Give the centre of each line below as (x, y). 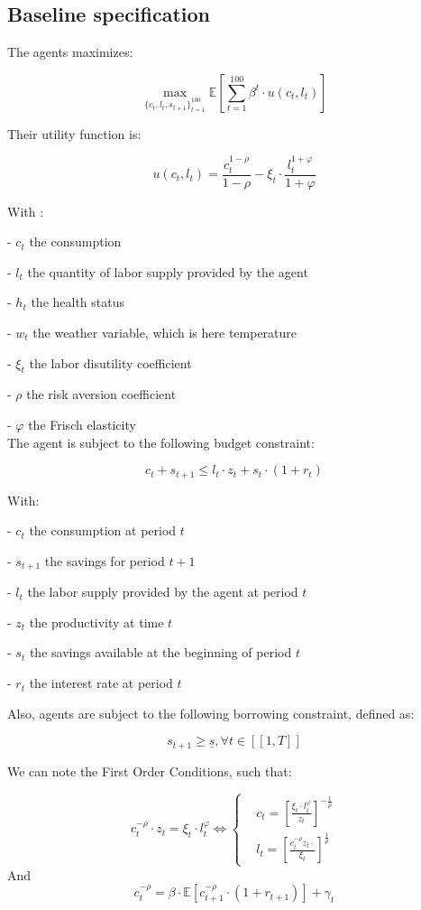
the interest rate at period (101, 683)
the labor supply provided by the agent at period (163, 592)
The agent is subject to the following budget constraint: (161, 442)
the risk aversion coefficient (101, 394)
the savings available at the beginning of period (160, 652)
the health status (78, 302)
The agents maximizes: (70, 52)
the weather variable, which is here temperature (165, 333)
